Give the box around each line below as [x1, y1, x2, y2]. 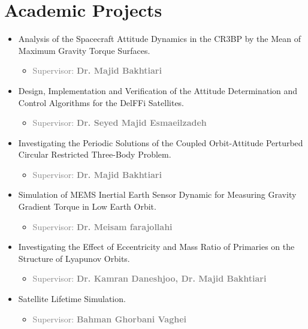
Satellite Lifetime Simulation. [18, 292, 126, 305]
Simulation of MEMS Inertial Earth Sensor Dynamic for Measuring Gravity [18, 188, 297, 201]
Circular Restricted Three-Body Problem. [18, 148, 171, 161]
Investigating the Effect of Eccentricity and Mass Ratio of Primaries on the [18, 240, 295, 253]
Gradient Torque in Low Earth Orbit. [18, 200, 156, 213]
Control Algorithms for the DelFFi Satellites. [18, 96, 185, 108]
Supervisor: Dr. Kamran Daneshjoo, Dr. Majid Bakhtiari [32, 272, 267, 285]
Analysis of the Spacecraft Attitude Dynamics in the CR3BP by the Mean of [18, 32, 301, 45]
